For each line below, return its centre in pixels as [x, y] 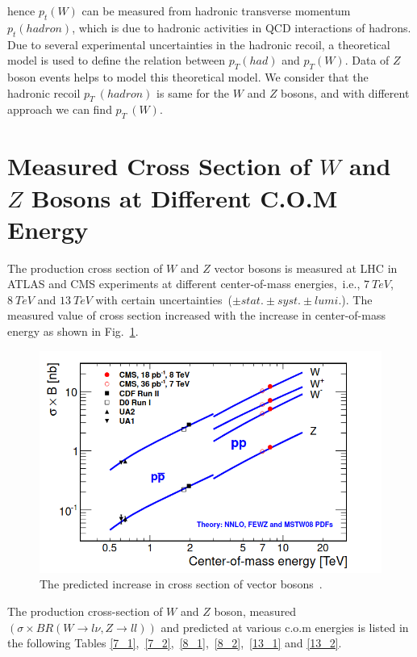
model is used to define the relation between [117, 60]
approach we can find [60, 109]
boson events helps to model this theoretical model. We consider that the [188, 76]
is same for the [193, 92]
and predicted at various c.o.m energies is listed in [285, 627]
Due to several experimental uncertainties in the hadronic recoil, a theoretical [199, 44]
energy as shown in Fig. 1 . [73, 331]
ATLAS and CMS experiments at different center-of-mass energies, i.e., [184, 284]
